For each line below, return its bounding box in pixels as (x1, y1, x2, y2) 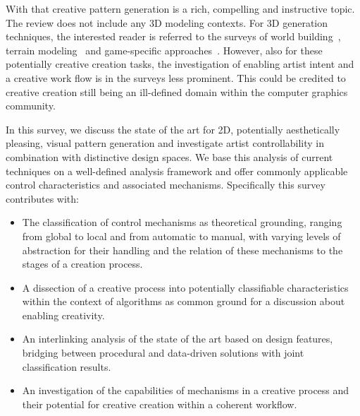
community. (6, 98, 56, 113)
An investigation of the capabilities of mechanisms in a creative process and (22, 383, 349, 398)
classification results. (22, 359, 111, 374)
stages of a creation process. (22, 256, 143, 271)
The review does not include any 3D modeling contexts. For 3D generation (6, 15, 328, 30)
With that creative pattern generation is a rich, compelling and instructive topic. (6, 1, 355, 16)
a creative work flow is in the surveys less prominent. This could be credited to (6, 70, 346, 85)
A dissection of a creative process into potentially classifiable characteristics (22, 280, 349, 295)
